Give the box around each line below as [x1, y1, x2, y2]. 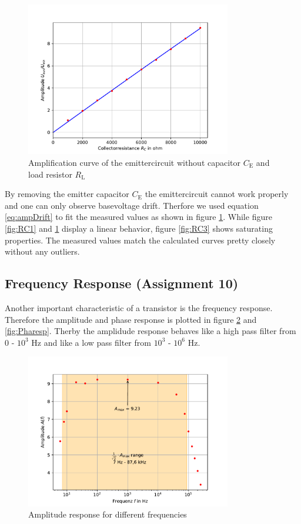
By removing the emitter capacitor [5, 188, 129, 200]
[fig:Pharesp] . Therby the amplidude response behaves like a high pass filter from [5, 325, 296, 337]
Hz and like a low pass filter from [31, 336, 151, 348]
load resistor [28, 168, 72, 180]
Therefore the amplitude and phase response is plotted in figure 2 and [5, 313, 257, 325]
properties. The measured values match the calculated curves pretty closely [5, 233, 276, 246]
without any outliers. [5, 245, 80, 258]
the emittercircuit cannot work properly [145, 188, 289, 200]
